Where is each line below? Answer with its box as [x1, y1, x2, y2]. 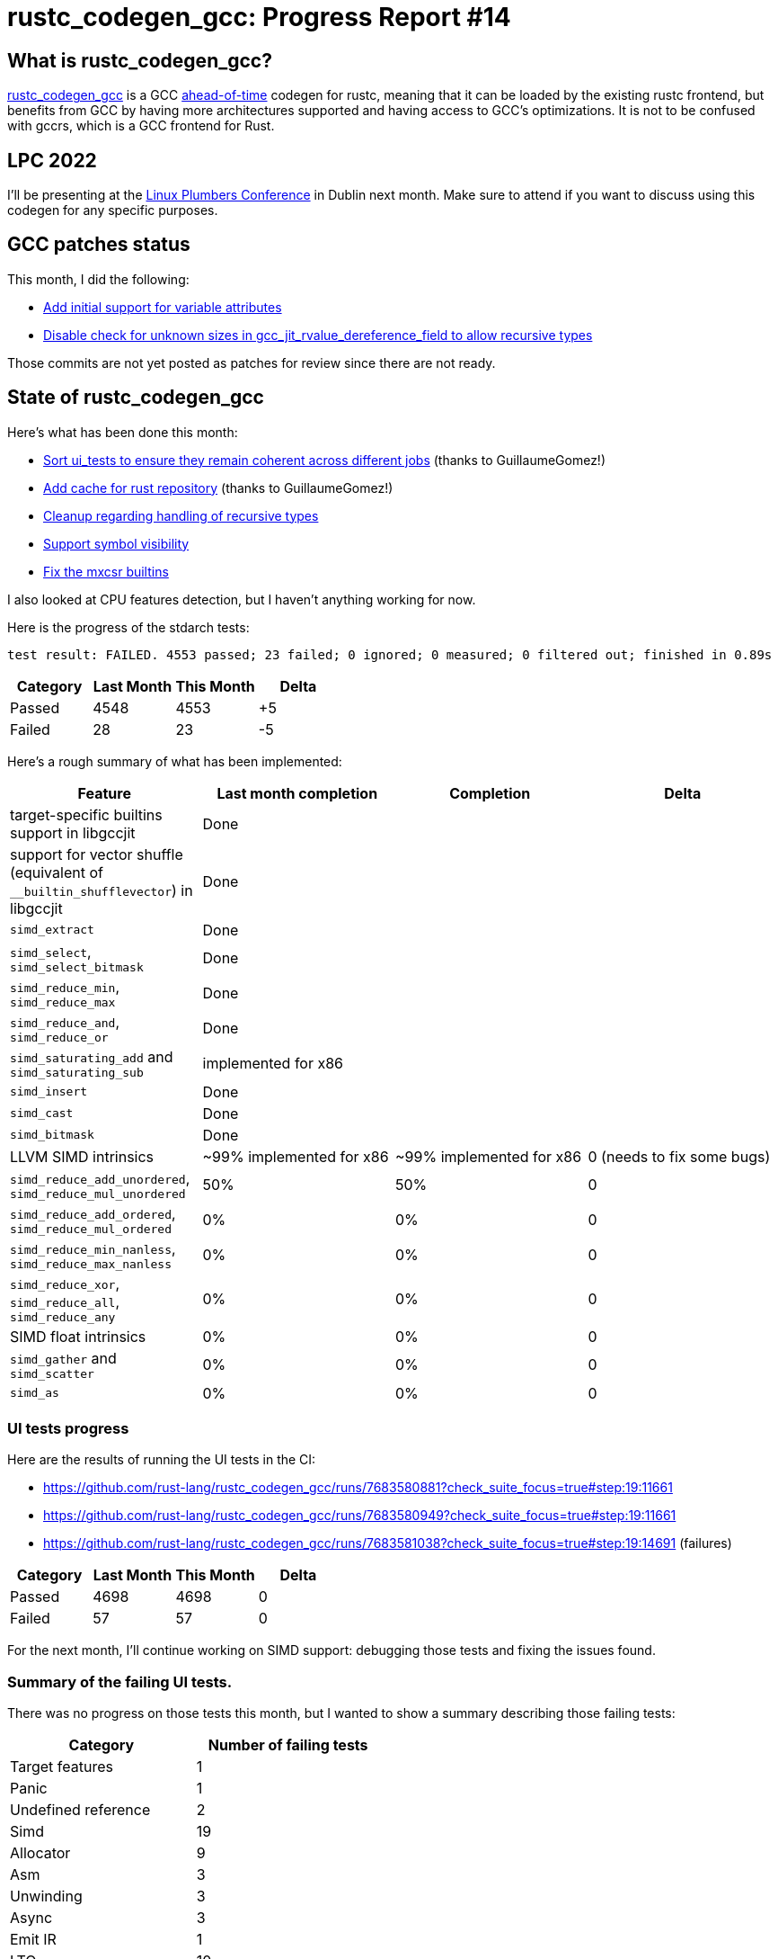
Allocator [10, 1844, 71, 1863]
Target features [10, 1758, 113, 1776]
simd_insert [10, 1085, 88, 1099]
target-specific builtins [10, 805, 163, 824]
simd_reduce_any [10, 1310, 116, 1324]
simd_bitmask [10, 1128, 94, 1142]
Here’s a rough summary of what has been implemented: [7, 753, 342, 769]
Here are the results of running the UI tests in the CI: [7, 1452, 316, 1468]
